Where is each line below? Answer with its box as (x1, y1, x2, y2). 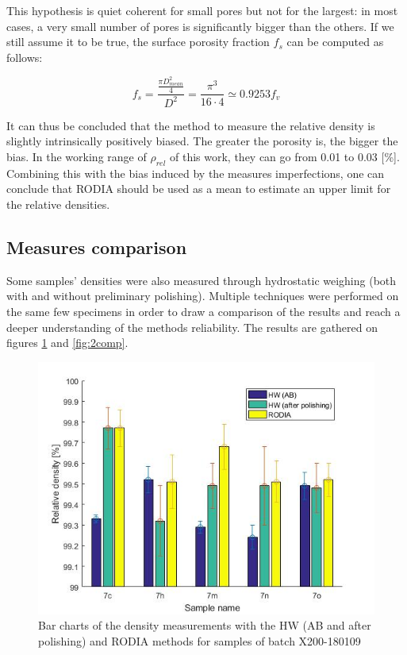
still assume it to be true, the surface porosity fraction (6, 33, 270, 50)
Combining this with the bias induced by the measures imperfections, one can (6, 164, 385, 181)
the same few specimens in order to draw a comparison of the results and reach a (6, 303, 401, 320)
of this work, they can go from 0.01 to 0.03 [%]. (170, 148, 400, 165)
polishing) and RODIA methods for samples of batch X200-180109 (38, 632, 361, 649)
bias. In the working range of (6, 148, 147, 165)
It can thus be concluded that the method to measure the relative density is (6, 117, 375, 133)
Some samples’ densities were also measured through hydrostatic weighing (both (6, 272, 397, 288)
